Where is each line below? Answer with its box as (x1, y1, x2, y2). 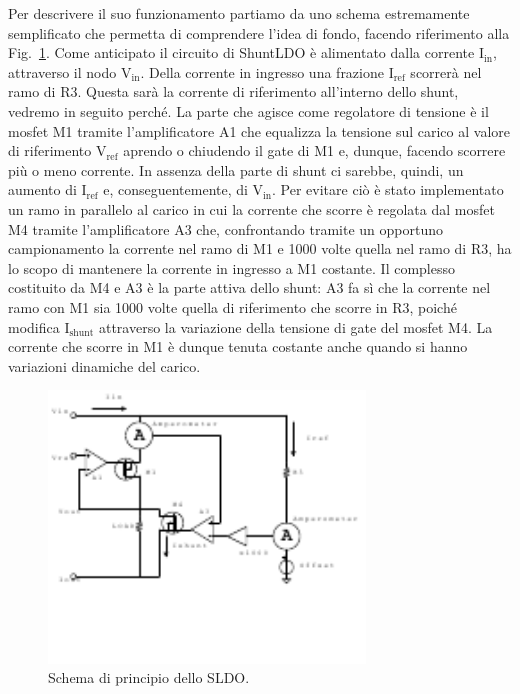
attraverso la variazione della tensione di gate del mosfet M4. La (98, 316, 493, 337)
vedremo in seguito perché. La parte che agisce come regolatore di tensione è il (8, 100, 489, 121)
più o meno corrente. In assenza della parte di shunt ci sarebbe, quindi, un (8, 159, 464, 180)
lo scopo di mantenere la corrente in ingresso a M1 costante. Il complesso (8, 257, 455, 278)
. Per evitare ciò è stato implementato (272, 179, 504, 200)
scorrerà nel (410, 61, 482, 82)
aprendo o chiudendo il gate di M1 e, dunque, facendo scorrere (123, 140, 506, 161)
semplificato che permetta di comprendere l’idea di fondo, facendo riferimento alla (8, 22, 510, 43)
